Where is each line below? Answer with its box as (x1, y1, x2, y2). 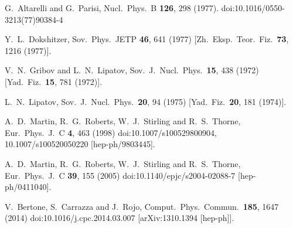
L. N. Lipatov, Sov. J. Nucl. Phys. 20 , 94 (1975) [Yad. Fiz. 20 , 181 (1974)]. (5, 95, 287, 107)
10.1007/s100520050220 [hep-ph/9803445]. (5, 138, 155, 150)
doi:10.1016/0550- (221, 2, 285, 13)
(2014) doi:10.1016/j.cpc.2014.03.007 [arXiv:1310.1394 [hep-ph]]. (5, 212, 234, 224)
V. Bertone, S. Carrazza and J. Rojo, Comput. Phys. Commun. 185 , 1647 (5, 200, 279, 212)
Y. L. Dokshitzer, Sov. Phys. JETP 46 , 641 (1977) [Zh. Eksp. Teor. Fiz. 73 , (5, 33, 289, 45)
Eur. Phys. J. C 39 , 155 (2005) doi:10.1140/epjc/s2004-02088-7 (5, 169, 236, 181)
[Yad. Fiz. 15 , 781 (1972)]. (5, 75, 103, 87)
